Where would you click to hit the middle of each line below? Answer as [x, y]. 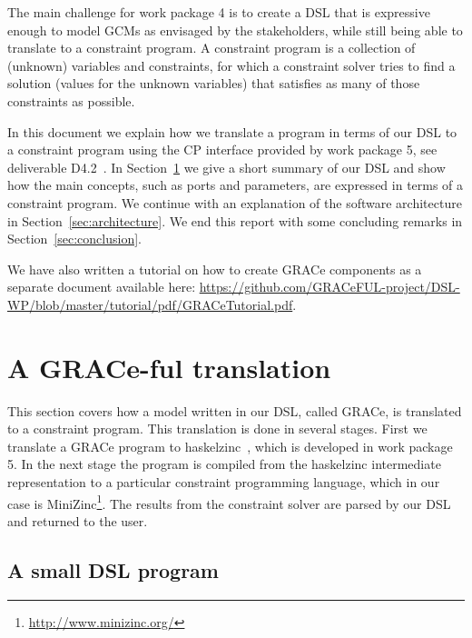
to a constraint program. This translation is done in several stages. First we [217, 429]
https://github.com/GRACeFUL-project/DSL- [329, 287]
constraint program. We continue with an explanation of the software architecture [235, 202]
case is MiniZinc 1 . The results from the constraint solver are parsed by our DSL [229, 502]
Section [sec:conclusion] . [74, 239]
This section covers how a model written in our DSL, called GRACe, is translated [235, 410]
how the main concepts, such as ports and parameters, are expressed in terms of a [236, 185]
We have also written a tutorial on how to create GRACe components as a [215, 269]
